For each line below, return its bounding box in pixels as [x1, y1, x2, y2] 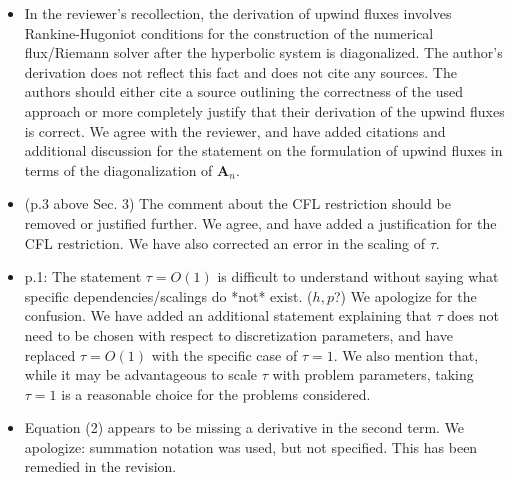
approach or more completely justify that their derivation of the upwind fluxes [24, 100, 505, 121]
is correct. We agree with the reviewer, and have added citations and [24, 120, 446, 141]
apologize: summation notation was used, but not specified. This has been [24, 436, 478, 457]
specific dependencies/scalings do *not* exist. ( [24, 285, 313, 306]
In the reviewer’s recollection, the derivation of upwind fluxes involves [24, 3, 452, 23]
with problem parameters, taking [272, 364, 474, 385]
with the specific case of [151, 344, 298, 365]
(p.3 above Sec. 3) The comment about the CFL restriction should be [24, 193, 451, 214]
